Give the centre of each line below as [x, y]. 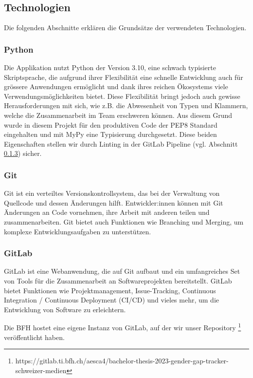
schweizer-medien [41, 370]
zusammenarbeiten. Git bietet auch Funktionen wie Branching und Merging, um [124, 221]
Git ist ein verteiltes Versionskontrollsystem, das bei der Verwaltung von [112, 193]
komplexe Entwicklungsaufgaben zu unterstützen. [78, 231]
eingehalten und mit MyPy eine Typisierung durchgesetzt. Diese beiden [110, 134]
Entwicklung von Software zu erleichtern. [65, 309]
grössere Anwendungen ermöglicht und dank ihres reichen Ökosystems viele [116, 86]
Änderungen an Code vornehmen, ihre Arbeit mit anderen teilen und [107, 212]
